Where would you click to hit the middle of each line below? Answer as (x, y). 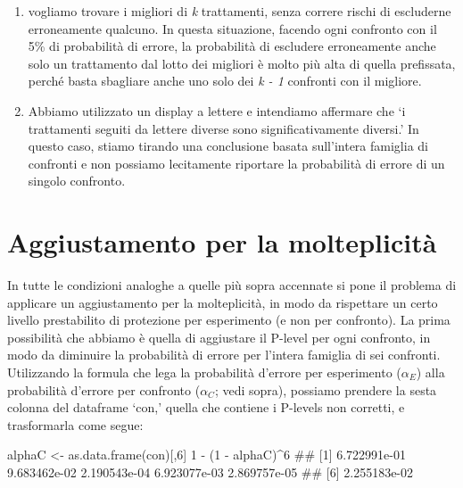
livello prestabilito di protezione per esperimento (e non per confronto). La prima (229, 320)
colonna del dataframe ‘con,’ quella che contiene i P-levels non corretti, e (206, 407)
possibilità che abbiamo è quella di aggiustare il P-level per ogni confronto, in (219, 337)
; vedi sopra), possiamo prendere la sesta (326, 389)
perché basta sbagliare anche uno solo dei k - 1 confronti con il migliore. (225, 81)
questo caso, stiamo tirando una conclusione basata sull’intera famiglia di (228, 146)
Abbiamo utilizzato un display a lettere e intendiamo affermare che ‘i (217, 110)
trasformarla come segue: (75, 424)
